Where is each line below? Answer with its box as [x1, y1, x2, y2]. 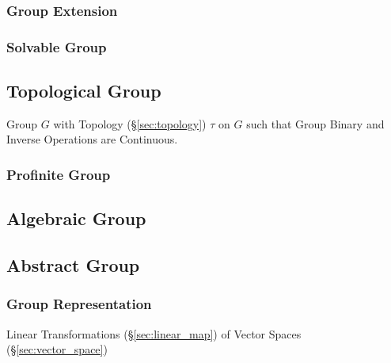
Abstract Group [6, 253, 140, 277]
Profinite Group [6, 165, 111, 184]
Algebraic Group [6, 206, 146, 231]
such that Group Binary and [246, 115, 385, 132]
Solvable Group [6, 36, 107, 56]
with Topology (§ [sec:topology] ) [53, 115, 207, 132]
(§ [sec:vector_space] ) [6, 341, 108, 357]
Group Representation [6, 294, 152, 314]
